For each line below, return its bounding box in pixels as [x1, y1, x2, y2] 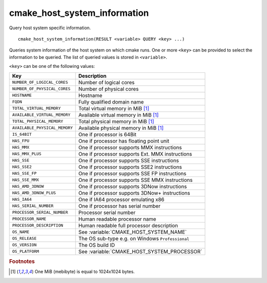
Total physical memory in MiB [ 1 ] [78, 118, 154, 125]
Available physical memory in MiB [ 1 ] [78, 124, 164, 131]
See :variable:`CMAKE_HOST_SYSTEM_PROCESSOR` [78, 248, 202, 255]
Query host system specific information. [9, 25, 91, 31]
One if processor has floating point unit [78, 137, 170, 144]
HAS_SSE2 [12, 164, 32, 170]
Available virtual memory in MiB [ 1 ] [78, 112, 159, 118]
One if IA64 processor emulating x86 [78, 196, 165, 203]
